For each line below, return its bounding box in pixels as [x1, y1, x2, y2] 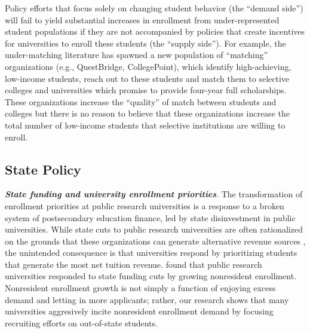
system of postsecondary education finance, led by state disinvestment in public [5, 211, 296, 224]
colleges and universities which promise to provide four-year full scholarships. [5, 84, 287, 96]
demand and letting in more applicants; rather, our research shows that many [5, 293, 289, 305]
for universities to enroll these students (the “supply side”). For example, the [5, 36, 286, 49]
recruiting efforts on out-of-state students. [5, 316, 158, 329]
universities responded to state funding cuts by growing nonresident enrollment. [5, 270, 296, 282]
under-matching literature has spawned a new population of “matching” [5, 48, 268, 61]
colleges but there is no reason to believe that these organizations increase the [5, 107, 290, 120]
